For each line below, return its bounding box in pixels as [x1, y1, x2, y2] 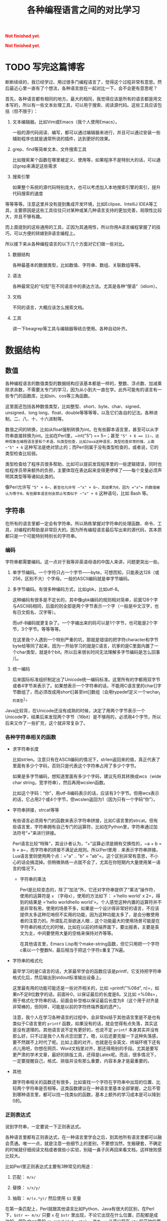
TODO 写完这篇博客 [5, 62, 85, 73]
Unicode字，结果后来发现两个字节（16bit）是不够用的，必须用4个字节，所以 [5, 713, 162, 720]
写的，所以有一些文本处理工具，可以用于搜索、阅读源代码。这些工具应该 [9, 102, 158, 108]
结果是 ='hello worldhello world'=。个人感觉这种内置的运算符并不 [28, 899, 162, 905]
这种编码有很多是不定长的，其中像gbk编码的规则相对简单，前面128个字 [12, 597, 158, 603]
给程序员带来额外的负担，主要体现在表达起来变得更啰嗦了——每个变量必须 [5, 467, 158, 473]
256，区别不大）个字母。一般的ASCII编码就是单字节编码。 [12, 576, 132, 582]
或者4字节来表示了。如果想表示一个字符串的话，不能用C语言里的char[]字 [12, 683, 162, 689]
